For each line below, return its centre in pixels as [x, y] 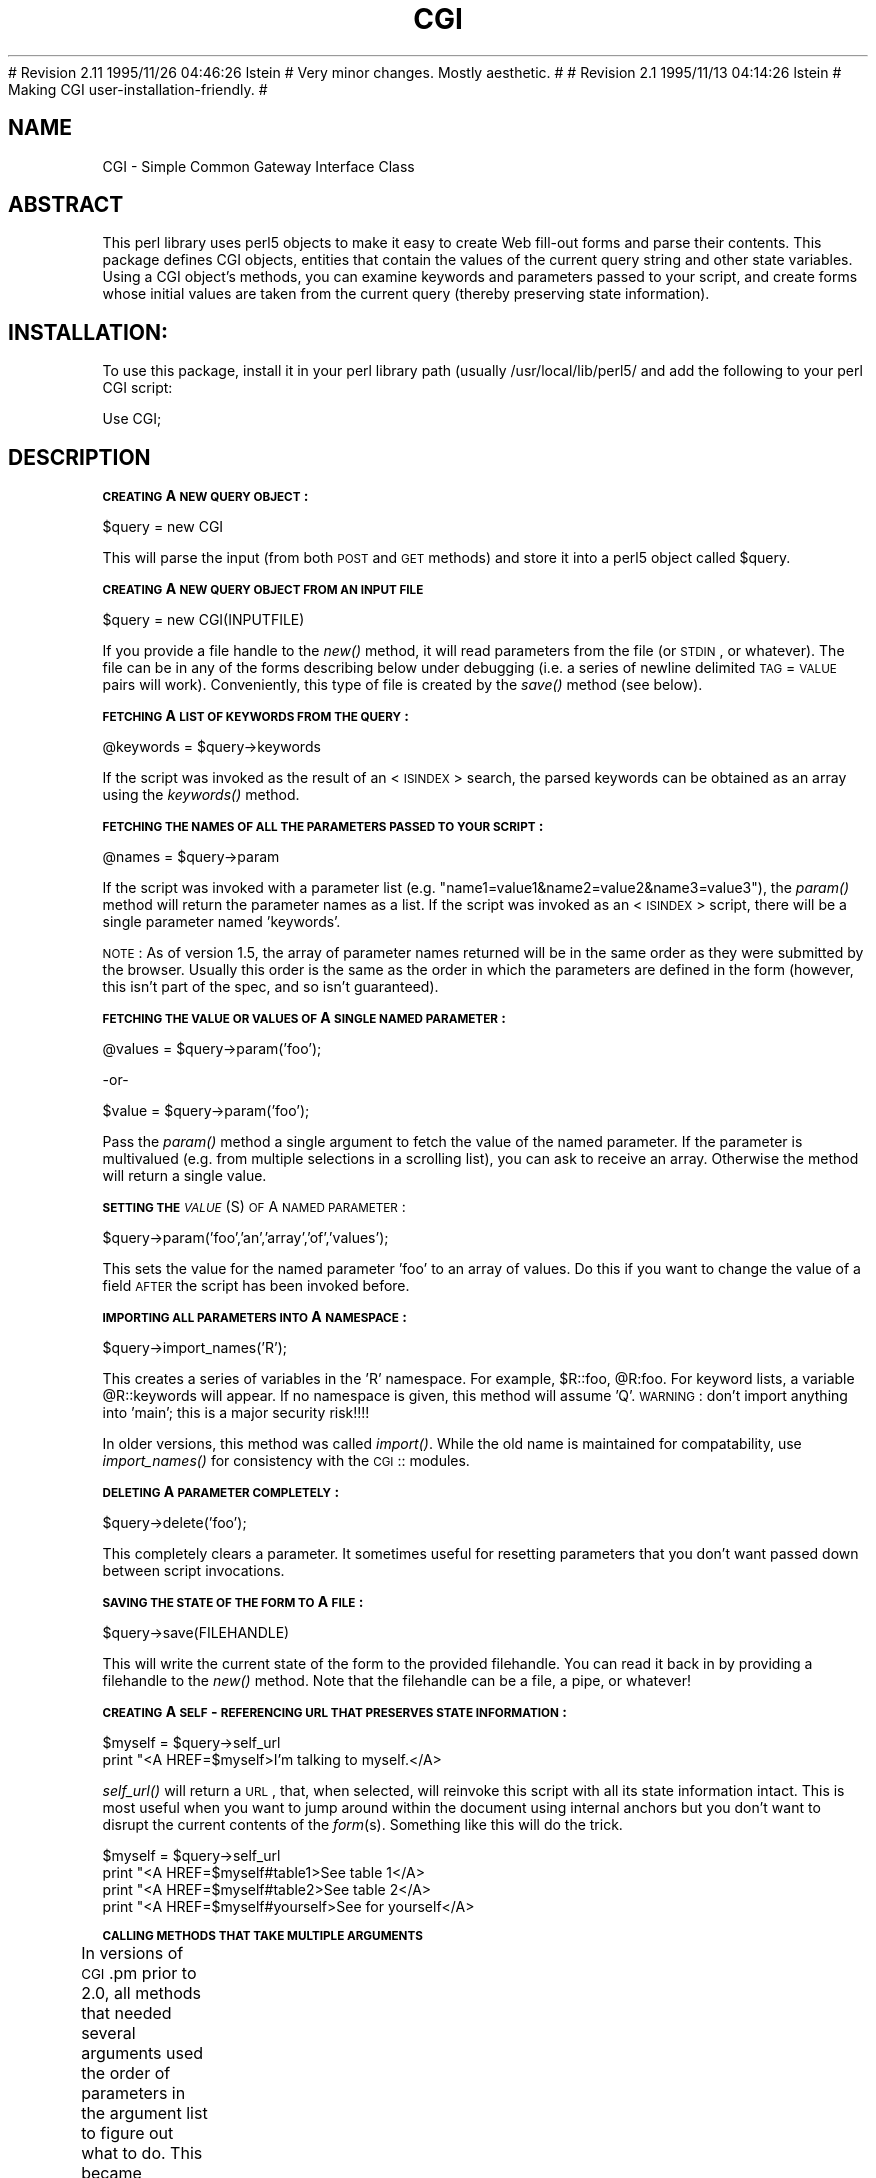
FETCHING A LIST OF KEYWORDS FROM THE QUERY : [255, 716]
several [108, 2033]
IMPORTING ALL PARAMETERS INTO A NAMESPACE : [254, 1317]
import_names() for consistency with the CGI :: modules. [286, 1461]
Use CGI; [132, 419]
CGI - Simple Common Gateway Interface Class [258, 166]
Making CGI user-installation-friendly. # [138, 89]
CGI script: [137, 388]
